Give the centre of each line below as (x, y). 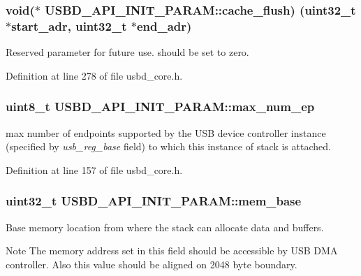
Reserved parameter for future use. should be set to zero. (127, 52)
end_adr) (164, 26)
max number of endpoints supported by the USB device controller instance (166, 132)
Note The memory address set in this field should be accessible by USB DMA (172, 250)
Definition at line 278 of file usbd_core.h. (94, 75)
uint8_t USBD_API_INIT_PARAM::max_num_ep (160, 107)
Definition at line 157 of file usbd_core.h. (94, 169)
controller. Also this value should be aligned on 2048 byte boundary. (152, 264)
